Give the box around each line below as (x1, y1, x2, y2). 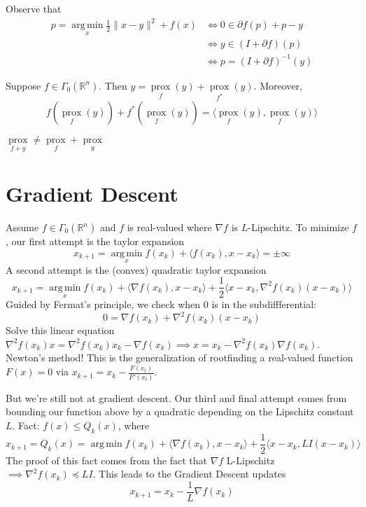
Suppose (6, 78, 41, 92)
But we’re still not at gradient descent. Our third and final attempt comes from (6, 390, 347, 405)
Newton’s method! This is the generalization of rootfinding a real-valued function (6, 350, 353, 365)
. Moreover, (253, 78, 302, 92)
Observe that (6, 1, 62, 15)
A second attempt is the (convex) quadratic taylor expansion (6, 262, 267, 277)
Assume (6, 220, 39, 235)
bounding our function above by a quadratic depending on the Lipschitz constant (6, 404, 354, 419)
